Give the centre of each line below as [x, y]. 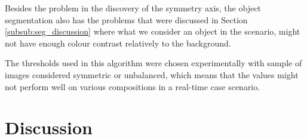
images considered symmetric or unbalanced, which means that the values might [152, 74]
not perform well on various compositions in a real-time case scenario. [133, 86]
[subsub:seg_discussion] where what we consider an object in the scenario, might [153, 31]
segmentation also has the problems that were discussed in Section [126, 19]
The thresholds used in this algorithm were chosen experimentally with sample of [153, 63]
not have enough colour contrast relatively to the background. [118, 43]
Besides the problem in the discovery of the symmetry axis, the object [133, 8]
